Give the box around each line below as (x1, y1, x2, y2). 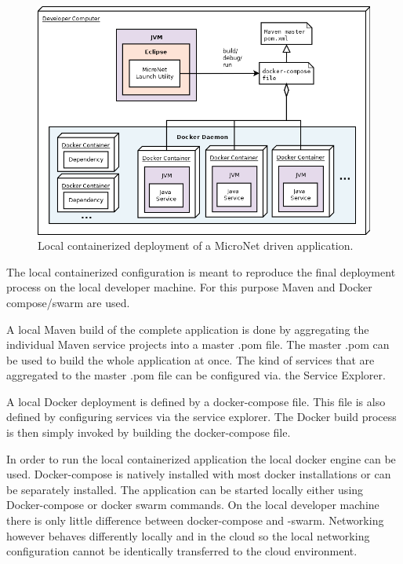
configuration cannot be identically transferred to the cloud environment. (6, 543, 358, 559)
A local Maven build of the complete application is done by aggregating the (6, 320, 369, 337)
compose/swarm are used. (6, 294, 130, 310)
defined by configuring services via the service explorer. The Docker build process (6, 408, 397, 425)
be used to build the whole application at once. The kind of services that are (6, 351, 375, 368)
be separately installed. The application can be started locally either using (6, 481, 364, 497)
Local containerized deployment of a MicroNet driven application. (38, 237, 354, 254)
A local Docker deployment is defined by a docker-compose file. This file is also (6, 393, 386, 409)
